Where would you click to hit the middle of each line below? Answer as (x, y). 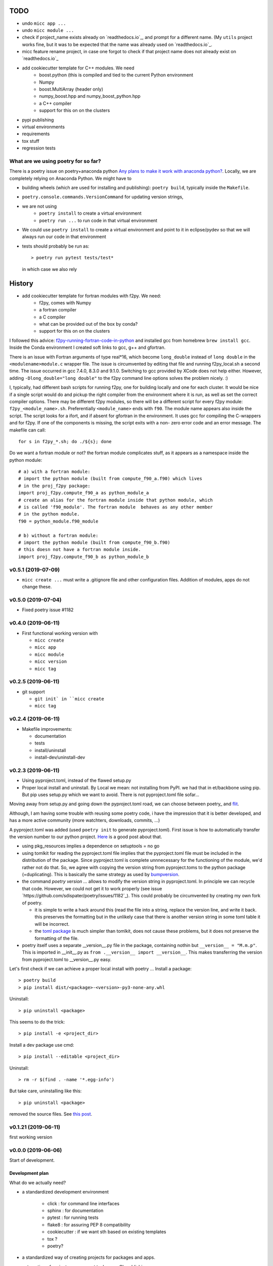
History (21, 284)
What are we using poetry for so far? (55, 161)
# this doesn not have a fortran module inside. (80, 550)
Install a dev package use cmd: (42, 1045)
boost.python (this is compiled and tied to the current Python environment (116, 75)
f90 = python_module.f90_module (58, 521)
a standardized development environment (65, 1192)
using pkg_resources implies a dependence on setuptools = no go (91, 846)
